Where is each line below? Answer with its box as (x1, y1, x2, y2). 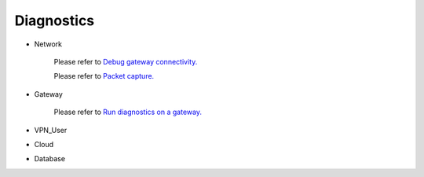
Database (34, 154, 66, 164)
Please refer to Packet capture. (53, 72, 155, 81)
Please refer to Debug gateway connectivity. (53, 57, 198, 66)
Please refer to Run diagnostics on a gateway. (53, 107, 202, 117)
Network (34, 39, 63, 49)
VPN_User (34, 125, 68, 135)
